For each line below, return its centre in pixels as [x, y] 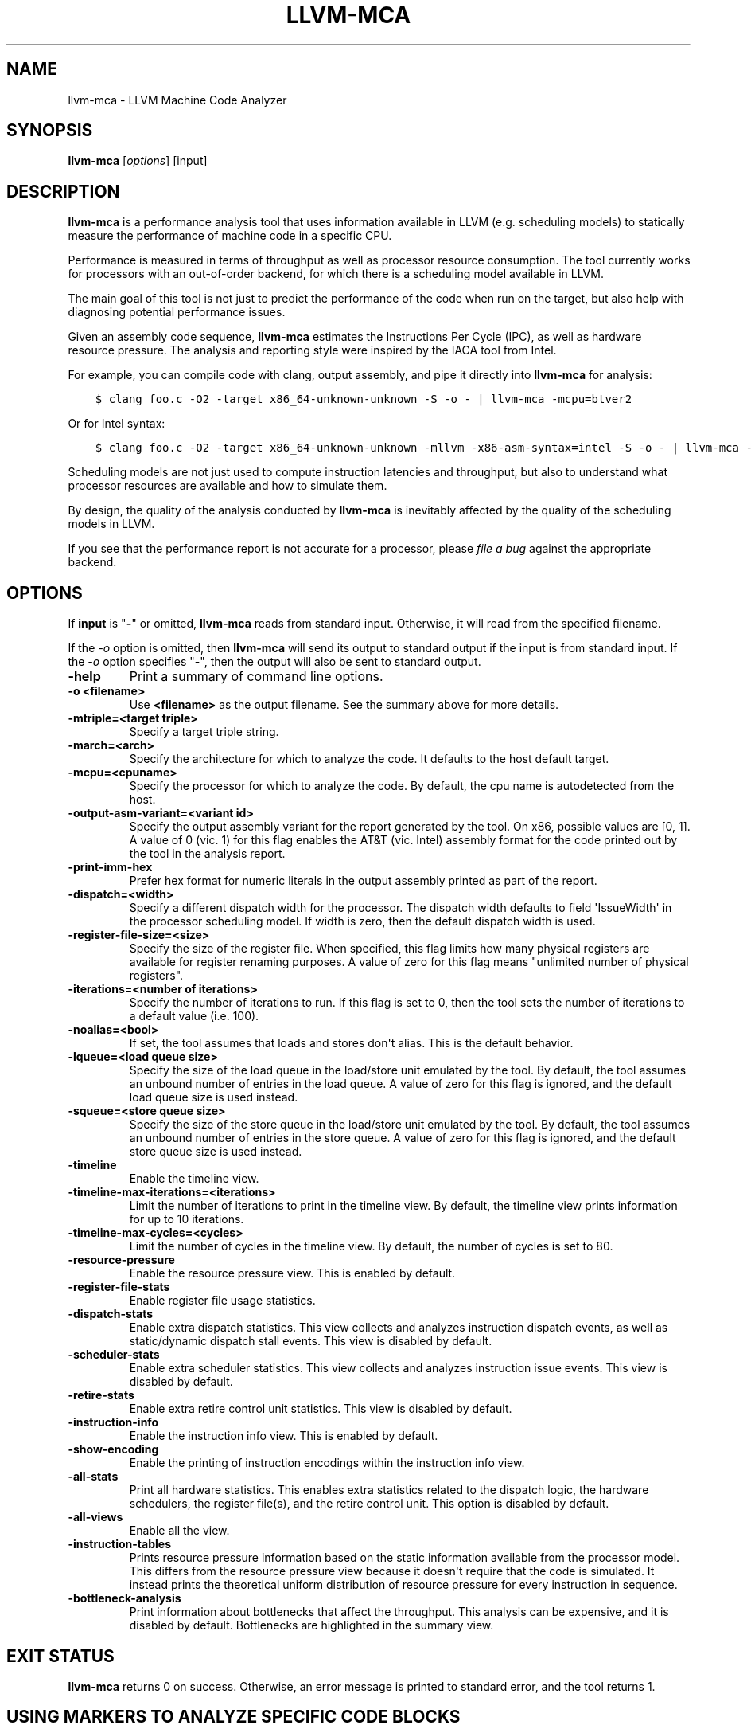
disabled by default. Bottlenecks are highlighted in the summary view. [311, 1625]
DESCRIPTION [63, 191]
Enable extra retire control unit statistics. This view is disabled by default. [321, 1409]
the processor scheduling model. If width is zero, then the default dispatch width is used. [362, 921]
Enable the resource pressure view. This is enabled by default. [292, 1273]
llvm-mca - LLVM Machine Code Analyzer [177, 100]
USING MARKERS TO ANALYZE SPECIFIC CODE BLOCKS [233, 1717]
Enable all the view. [179, 1531]
